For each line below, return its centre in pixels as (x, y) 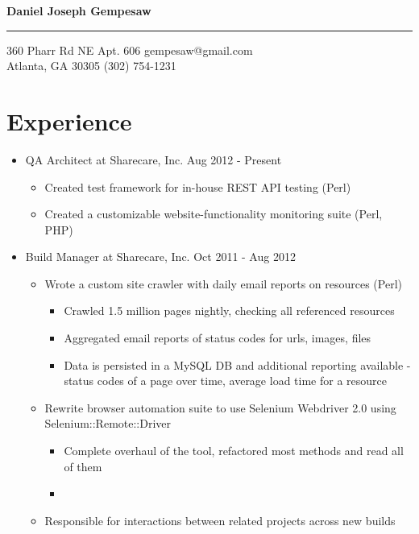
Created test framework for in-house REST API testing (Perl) (198, 186)
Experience (69, 120)
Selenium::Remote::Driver (108, 423)
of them (83, 466)
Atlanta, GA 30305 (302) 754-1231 (91, 66)
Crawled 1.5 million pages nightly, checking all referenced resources (229, 310)
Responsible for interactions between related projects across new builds (220, 520)
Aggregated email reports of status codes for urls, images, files (218, 338)
